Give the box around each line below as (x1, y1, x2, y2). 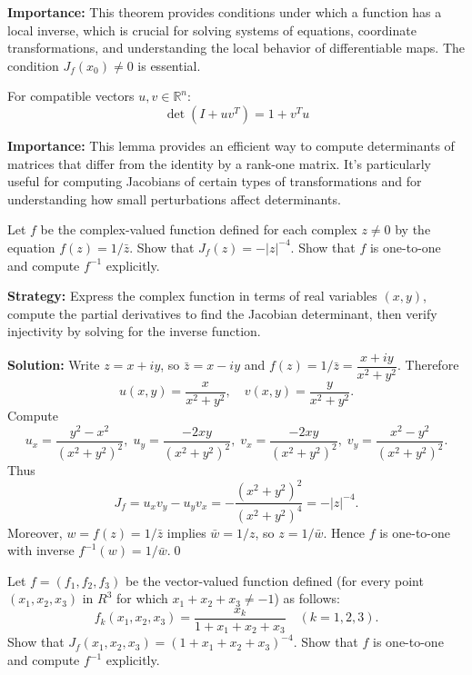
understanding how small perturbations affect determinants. (7, 189, 341, 208)
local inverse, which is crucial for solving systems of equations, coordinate (7, 20, 417, 39)
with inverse (7, 541, 75, 560)
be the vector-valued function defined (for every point (125, 571, 424, 590)
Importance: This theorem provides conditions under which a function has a (7, 3, 442, 21)
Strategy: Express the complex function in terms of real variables (7, 286, 377, 305)
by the (395, 220, 431, 239)
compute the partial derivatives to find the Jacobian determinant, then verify (7, 303, 437, 323)
